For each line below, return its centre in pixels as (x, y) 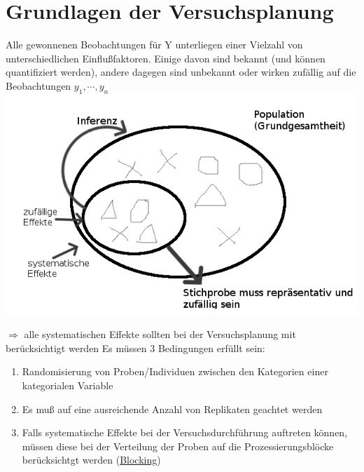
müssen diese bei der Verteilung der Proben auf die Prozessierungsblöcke (178, 446)
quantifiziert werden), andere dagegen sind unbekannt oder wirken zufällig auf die (181, 72)
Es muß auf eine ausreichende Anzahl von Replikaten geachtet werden (172, 409)
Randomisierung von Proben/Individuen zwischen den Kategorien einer (175, 371)
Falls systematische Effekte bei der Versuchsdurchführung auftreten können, (185, 432)
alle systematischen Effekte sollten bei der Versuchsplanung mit (160, 334)
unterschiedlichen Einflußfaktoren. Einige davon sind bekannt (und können (166, 58)
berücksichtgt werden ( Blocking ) (91, 460)
